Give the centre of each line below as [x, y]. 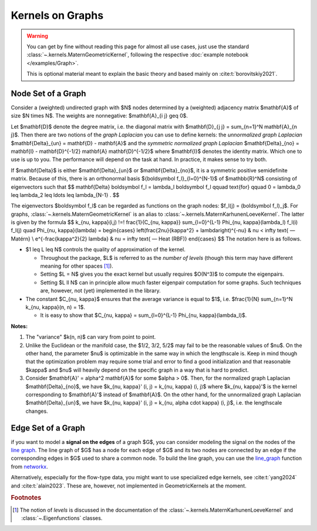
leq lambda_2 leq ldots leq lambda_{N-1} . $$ [65, 195]
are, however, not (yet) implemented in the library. [100, 290]
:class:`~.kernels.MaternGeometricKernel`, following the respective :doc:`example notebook [138, 55]
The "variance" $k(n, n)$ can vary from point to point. [91, 337]
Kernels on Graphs [57, 15]
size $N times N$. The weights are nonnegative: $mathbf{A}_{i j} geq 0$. [99, 116]
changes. [37, 411]
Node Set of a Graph [48, 93]
